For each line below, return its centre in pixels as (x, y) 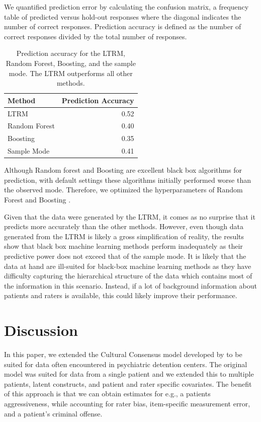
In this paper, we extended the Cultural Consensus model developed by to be (123, 354)
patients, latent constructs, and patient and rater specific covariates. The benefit (128, 383)
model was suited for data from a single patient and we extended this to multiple (129, 374)
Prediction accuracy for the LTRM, (71, 53)
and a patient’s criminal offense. (53, 413)
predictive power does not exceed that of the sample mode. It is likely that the (125, 256)
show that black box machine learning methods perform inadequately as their (123, 246)
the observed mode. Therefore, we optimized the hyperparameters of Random (123, 190)
